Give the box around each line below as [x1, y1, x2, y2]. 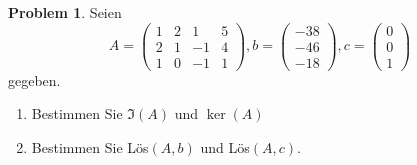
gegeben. [8, 69, 61, 90]
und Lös [200, 136, 250, 157]
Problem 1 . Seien [8, 2, 122, 22]
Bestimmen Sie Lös [31, 136, 149, 157]
